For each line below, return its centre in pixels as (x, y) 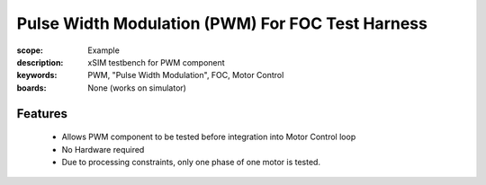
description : (40, 62)
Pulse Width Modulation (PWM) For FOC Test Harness (222, 23)
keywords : (37, 75)
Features (42, 114)
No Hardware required (103, 149)
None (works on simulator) (137, 88)
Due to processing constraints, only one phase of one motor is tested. (191, 162)
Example (104, 50)
